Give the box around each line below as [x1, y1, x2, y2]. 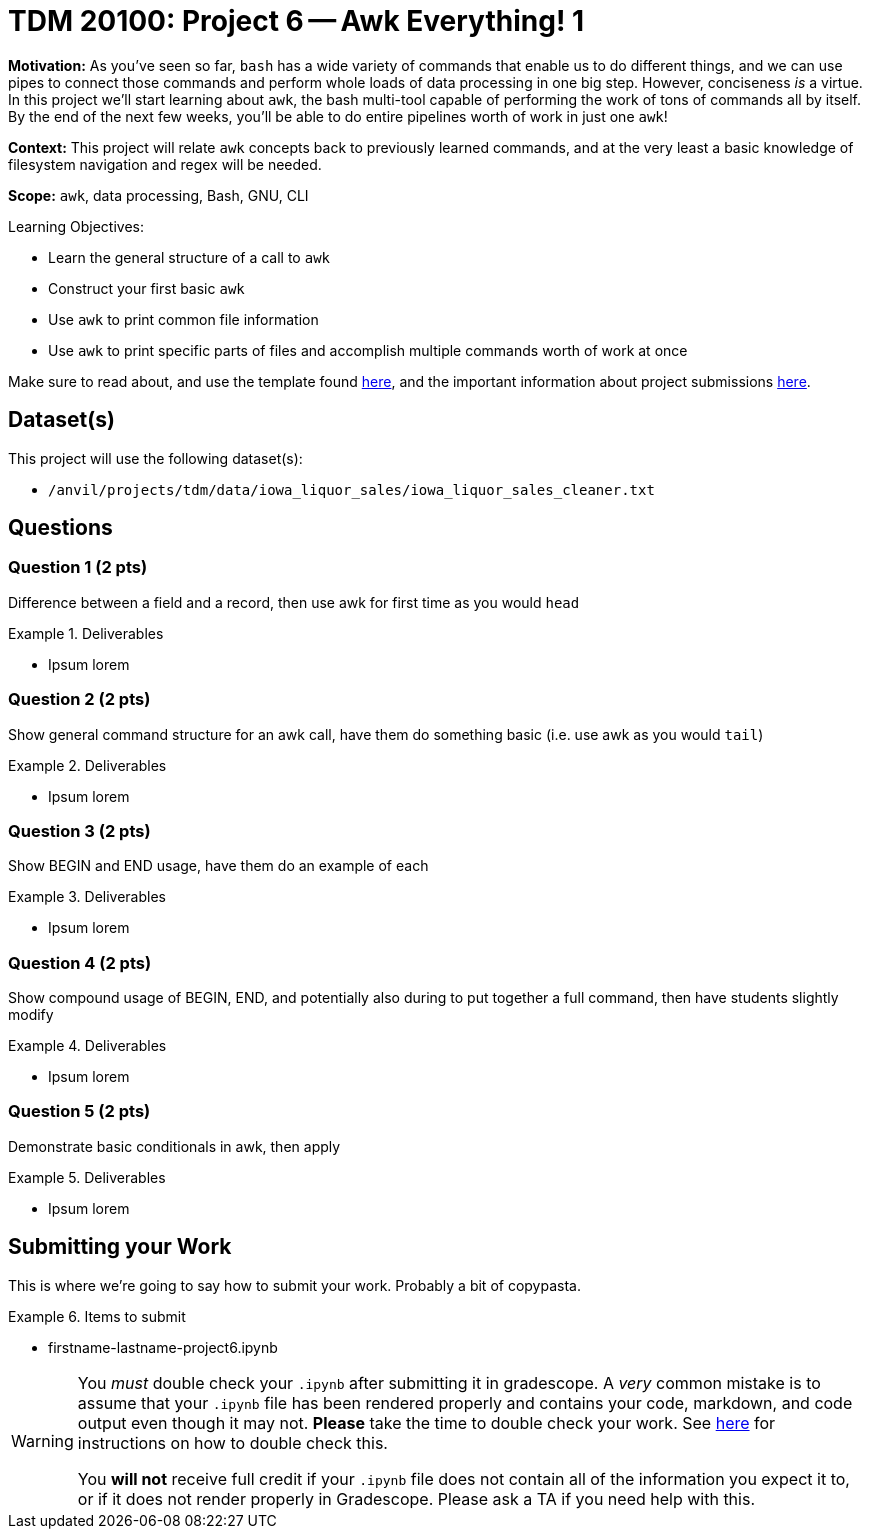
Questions [8, 515, 113, 541]
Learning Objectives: [8, 217, 145, 235]
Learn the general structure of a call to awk [48, 248, 330, 266]
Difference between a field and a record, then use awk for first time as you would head [8, 593, 580, 611]
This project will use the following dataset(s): [8, 449, 303, 467]
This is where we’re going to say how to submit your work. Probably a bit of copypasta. [8, 1276, 581, 1294]
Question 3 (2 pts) [8, 820, 151, 841]
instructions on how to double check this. [77, 1432, 388, 1453]
